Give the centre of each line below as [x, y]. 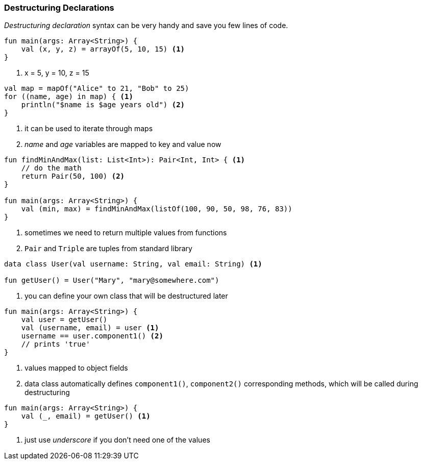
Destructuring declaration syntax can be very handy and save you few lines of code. [146, 26]
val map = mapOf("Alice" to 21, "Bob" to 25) [97, 89]
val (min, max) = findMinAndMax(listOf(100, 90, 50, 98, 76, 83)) [157, 209]
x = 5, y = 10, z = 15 [57, 73]
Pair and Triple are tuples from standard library [108, 249]
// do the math [51, 168]
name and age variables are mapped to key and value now [123, 144]
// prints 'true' [56, 344]
